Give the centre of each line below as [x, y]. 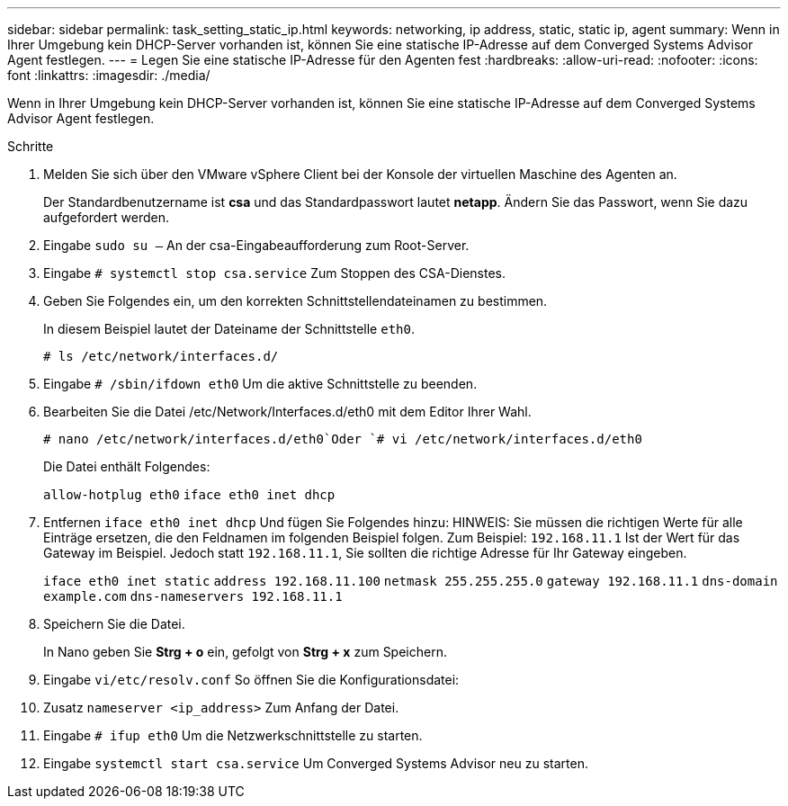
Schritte [31, 146]
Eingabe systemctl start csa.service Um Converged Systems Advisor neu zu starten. [316, 763]
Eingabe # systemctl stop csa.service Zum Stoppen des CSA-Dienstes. [275, 273]
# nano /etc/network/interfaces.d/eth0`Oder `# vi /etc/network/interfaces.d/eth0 [343, 439]
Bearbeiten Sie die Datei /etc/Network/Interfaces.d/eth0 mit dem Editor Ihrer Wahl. [287, 412]
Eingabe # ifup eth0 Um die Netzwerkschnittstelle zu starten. [233, 735]
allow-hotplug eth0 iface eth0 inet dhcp [189, 495]
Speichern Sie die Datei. [114, 624]
